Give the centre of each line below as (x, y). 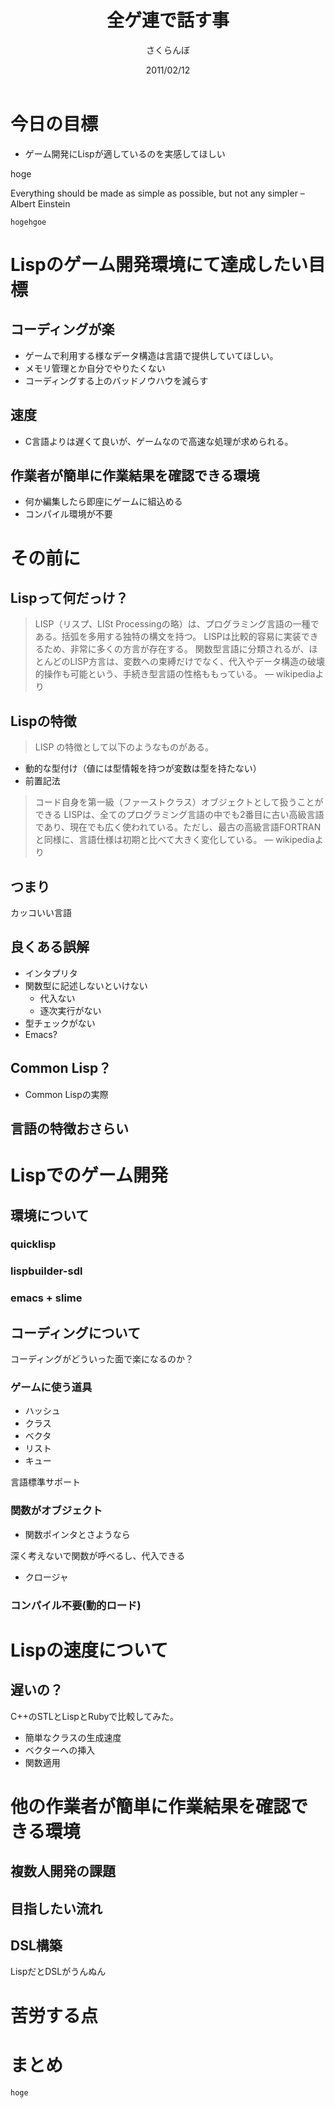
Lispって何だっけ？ (69, 597)
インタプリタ (51, 973)
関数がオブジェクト (56, 1511)
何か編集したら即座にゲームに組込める (103, 502)
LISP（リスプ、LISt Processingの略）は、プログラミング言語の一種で (177, 624)
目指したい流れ (56, 1908)
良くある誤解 (50, 947)
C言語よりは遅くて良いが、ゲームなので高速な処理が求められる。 (159, 441)
